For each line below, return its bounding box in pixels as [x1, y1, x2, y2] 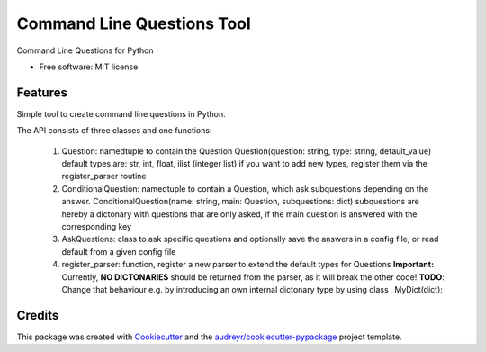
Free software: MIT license [39, 61, 139, 72]
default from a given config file [61, 246, 176, 257]
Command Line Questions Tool [16, 14, 251, 33]
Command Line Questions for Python [16, 45, 154, 56]
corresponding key [61, 221, 132, 231]
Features [16, 85, 67, 100]
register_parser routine [61, 171, 148, 182]
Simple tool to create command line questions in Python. [16, 108, 227, 119]
